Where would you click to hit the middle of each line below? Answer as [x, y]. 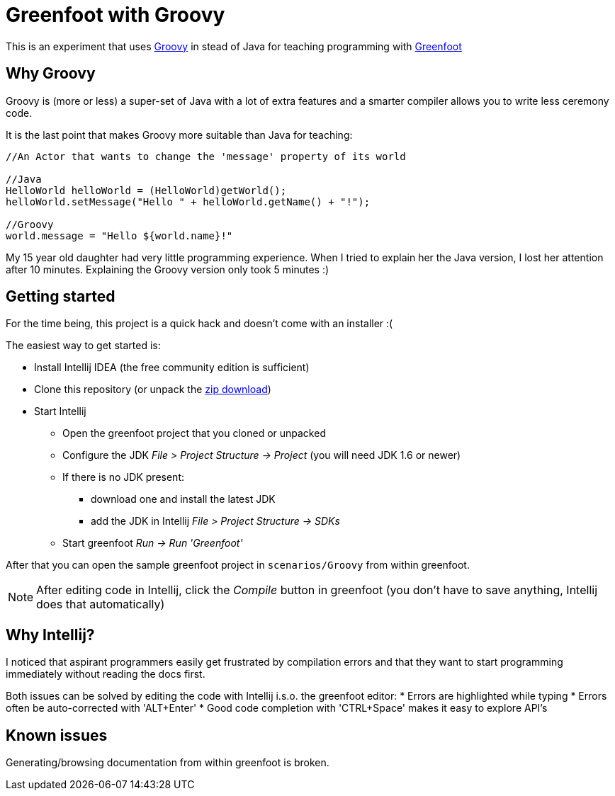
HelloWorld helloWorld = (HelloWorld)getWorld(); [146, 190]
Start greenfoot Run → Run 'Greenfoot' [153, 543]
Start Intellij [60, 411]
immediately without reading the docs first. [106, 674]
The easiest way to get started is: [83, 346]
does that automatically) [101, 604]
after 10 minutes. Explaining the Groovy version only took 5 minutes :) [168, 269]
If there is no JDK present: [124, 477]
